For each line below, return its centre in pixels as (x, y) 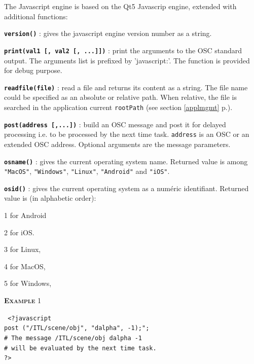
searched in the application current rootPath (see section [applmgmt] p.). (118, 107)
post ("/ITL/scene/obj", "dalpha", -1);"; (77, 328)
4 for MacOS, (25, 266)
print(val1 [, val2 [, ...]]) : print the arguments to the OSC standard (123, 50)
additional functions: (36, 16)
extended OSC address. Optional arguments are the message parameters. (117, 144)
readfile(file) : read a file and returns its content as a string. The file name (126, 87)
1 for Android (25, 215)
